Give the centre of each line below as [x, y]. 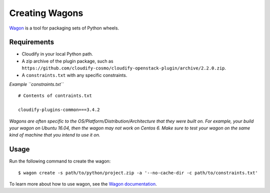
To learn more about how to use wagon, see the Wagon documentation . [83, 184]
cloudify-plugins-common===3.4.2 [59, 110]
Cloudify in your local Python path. [57, 54]
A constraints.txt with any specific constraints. [74, 75]
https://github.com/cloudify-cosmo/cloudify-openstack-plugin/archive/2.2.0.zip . [124, 68]
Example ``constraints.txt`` [36, 84]
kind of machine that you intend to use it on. [55, 135]
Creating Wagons [46, 13]
